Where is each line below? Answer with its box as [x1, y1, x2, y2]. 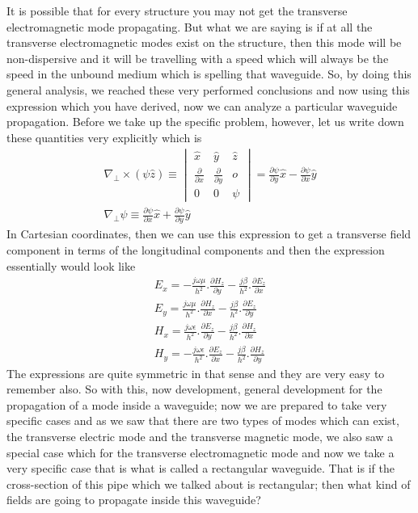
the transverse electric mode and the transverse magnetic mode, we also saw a [6, 427, 394, 444]
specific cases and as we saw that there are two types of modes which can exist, [6, 412, 399, 429]
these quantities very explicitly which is [6, 128, 202, 145]
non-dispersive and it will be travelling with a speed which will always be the [6, 49, 389, 66]
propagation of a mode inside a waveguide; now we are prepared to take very [6, 396, 387, 413]
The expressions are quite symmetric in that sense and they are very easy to [6, 364, 385, 381]
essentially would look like [6, 257, 136, 274]
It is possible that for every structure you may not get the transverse [6, 2, 348, 19]
